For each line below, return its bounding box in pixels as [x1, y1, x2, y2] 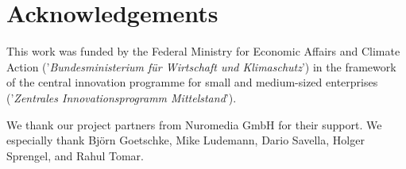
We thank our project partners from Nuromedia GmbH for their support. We [6, 116, 382, 133]
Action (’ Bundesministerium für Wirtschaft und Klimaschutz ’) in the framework [6, 58, 396, 75]
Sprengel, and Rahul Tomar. [6, 147, 144, 163]
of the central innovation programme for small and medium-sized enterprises [6, 74, 378, 90]
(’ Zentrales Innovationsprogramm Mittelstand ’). [6, 89, 237, 106]
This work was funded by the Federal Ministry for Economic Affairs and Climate [6, 43, 400, 60]
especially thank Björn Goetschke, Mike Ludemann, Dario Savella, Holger [6, 132, 365, 148]
